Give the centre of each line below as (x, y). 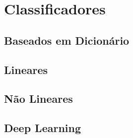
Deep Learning (43, 128)
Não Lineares (38, 99)
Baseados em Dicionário (67, 40)
